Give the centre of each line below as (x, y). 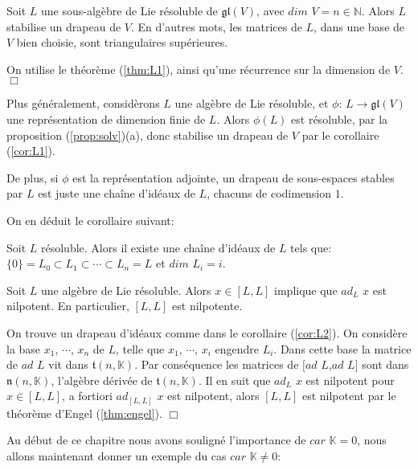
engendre (237, 348)
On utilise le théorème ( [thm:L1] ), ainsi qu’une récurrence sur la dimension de (199, 69)
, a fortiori (87, 396)
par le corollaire (340, 135)
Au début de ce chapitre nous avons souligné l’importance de (156, 440)
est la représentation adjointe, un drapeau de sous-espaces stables (234, 177)
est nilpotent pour (350, 380)
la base (24, 348)
